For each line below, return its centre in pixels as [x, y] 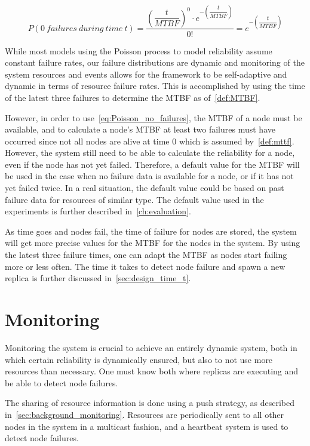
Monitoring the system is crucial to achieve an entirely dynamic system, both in [151, 347]
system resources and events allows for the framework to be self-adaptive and [146, 74]
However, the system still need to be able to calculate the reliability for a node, [150, 153]
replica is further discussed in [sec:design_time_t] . [98, 278]
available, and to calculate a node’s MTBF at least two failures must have [140, 129]
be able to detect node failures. [62, 382]
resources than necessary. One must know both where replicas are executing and [152, 371]
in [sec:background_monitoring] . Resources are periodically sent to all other [145, 414]
